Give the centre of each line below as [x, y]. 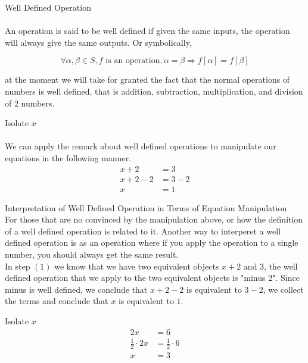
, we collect [283, 289]
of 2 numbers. [30, 103]
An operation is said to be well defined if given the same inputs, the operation [147, 31]
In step [18, 266]
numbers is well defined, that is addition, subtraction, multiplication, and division [154, 91]
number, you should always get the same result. [92, 254]
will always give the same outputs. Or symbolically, [98, 42]
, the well [281, 266]
